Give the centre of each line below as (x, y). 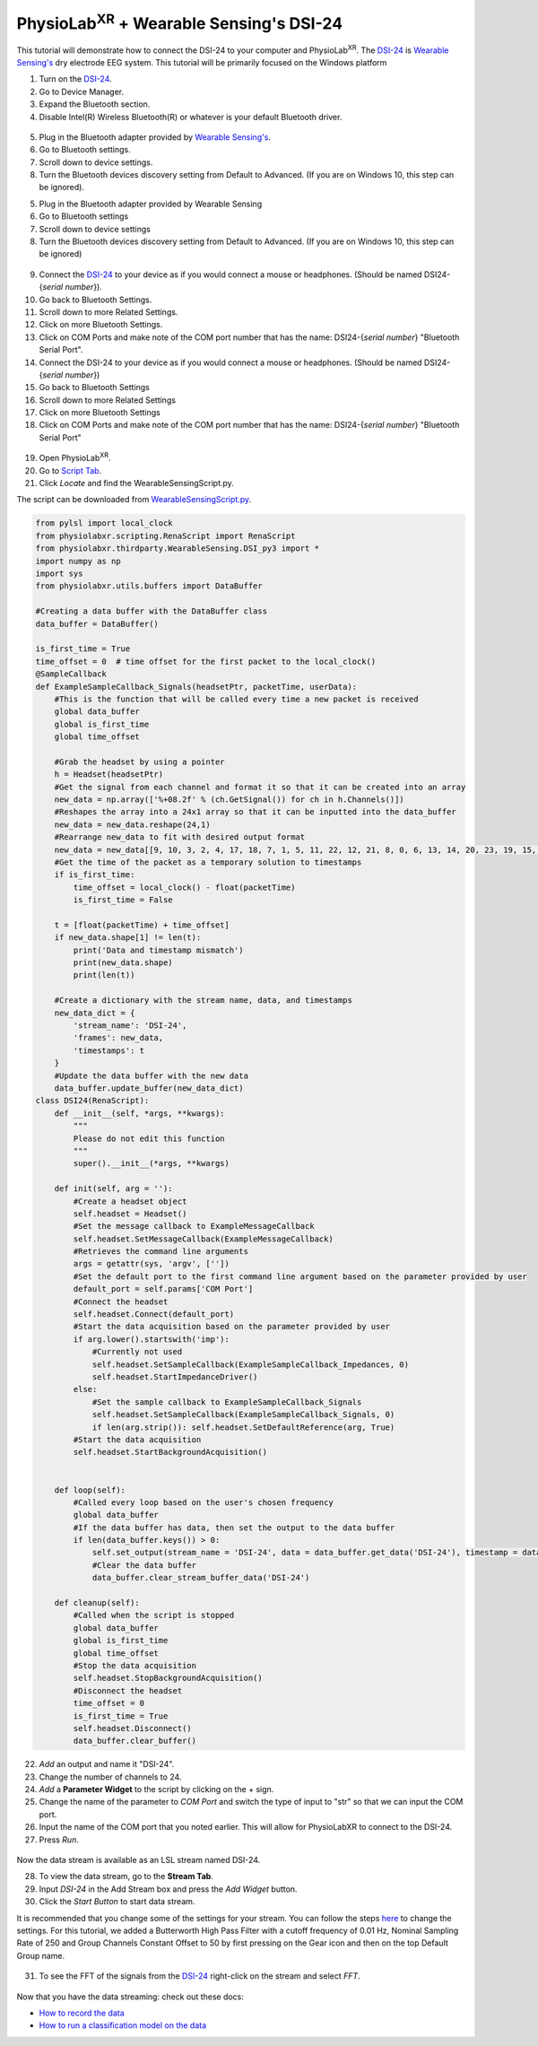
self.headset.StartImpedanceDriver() (175, 1376)
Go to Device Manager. (82, 91)
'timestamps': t (109, 1050)
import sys (59, 573)
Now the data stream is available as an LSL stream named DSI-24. (139, 1860)
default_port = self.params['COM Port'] (163, 1289)
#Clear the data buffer (144, 1565)
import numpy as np (78, 561)
